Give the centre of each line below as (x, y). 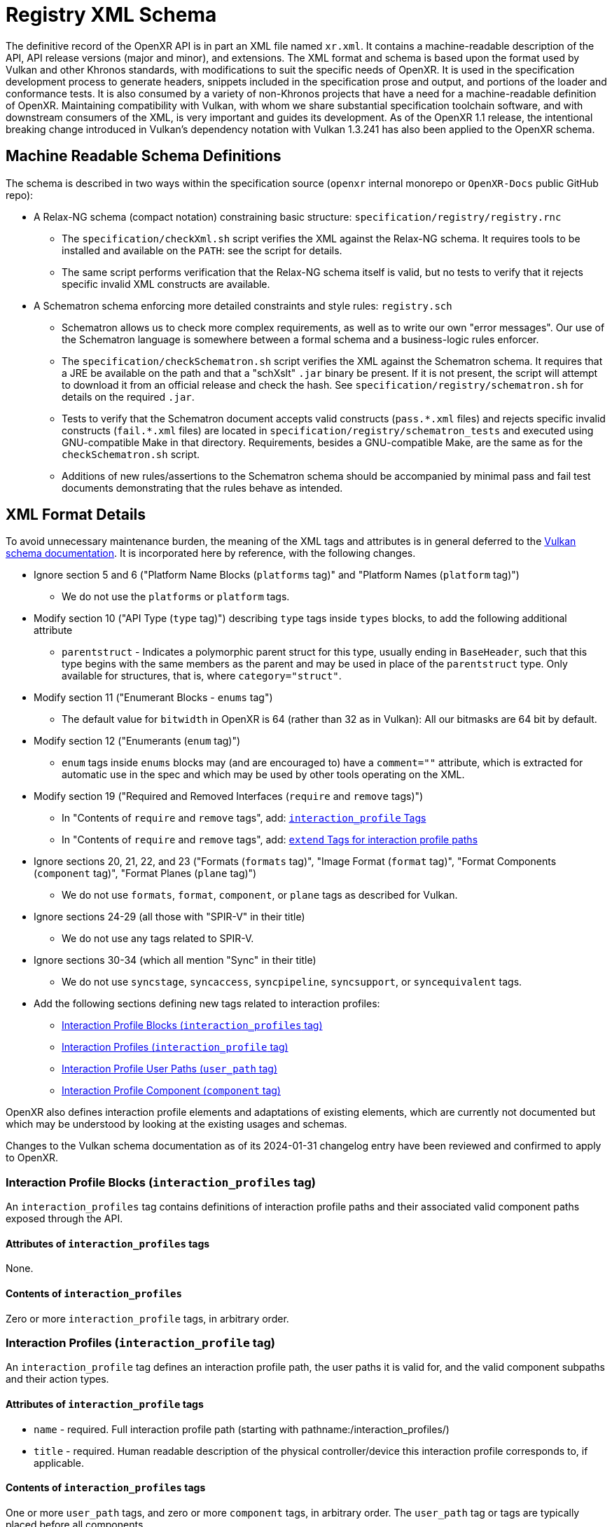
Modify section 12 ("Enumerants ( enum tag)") (137, 741)
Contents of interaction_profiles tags (106, 1488)
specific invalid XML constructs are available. (166, 284)
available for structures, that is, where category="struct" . (202, 676)
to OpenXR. (32, 1158)
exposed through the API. (64, 1219)
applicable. (59, 1463)
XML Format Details (76, 515)
